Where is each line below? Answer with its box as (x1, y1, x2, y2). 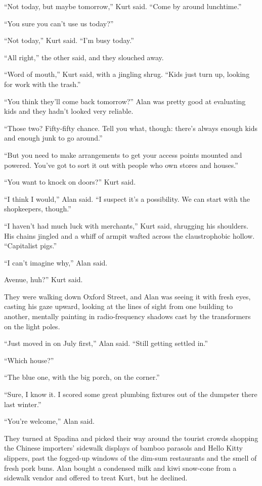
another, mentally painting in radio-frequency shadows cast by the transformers (4, 311, 251, 322)
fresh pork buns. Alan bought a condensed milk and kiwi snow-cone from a (4, 462, 237, 473)
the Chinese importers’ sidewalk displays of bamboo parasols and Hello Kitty (4, 443, 243, 453)
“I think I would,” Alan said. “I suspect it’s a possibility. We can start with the (4, 193, 250, 204)
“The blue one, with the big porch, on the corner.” (4, 372, 160, 382)
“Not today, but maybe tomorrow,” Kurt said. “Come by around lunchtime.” (4, 1, 242, 11)
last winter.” (4, 399, 41, 409)
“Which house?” (4, 355, 54, 365)
